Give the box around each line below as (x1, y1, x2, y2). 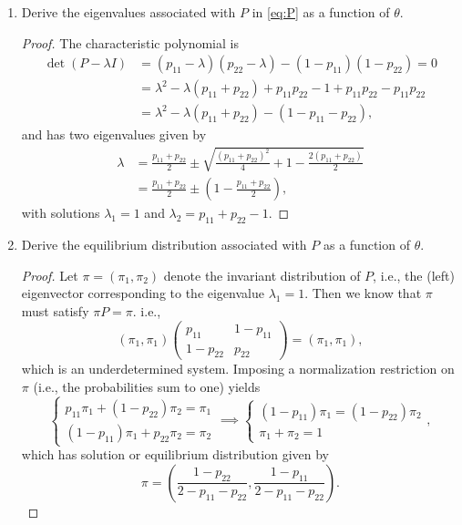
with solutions (21, 203, 100, 222)
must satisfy (21, 302, 89, 321)
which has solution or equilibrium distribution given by (21, 445, 329, 464)
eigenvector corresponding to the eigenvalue (21, 283, 264, 303)
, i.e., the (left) (373, 265, 455, 284)
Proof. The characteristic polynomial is (21, 33, 239, 52)
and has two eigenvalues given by (21, 125, 207, 144)
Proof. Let (21, 265, 78, 284)
